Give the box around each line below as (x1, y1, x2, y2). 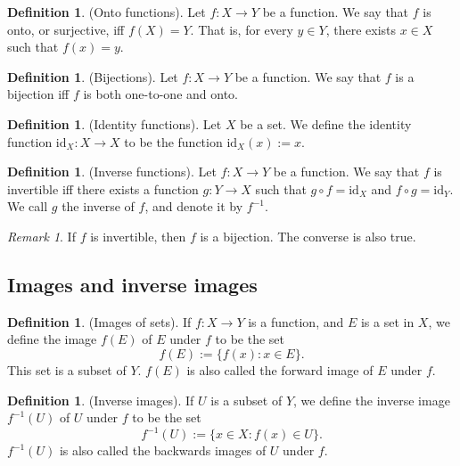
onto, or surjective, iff (7, 20, 125, 38)
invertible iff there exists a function (7, 179, 199, 198)
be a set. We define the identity (240, 114, 412, 133)
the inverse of (62, 197, 135, 216)
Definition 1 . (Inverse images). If (7, 390, 194, 409)
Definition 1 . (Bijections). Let (7, 67, 178, 86)
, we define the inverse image (293, 390, 450, 409)
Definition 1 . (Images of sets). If (7, 312, 192, 331)
